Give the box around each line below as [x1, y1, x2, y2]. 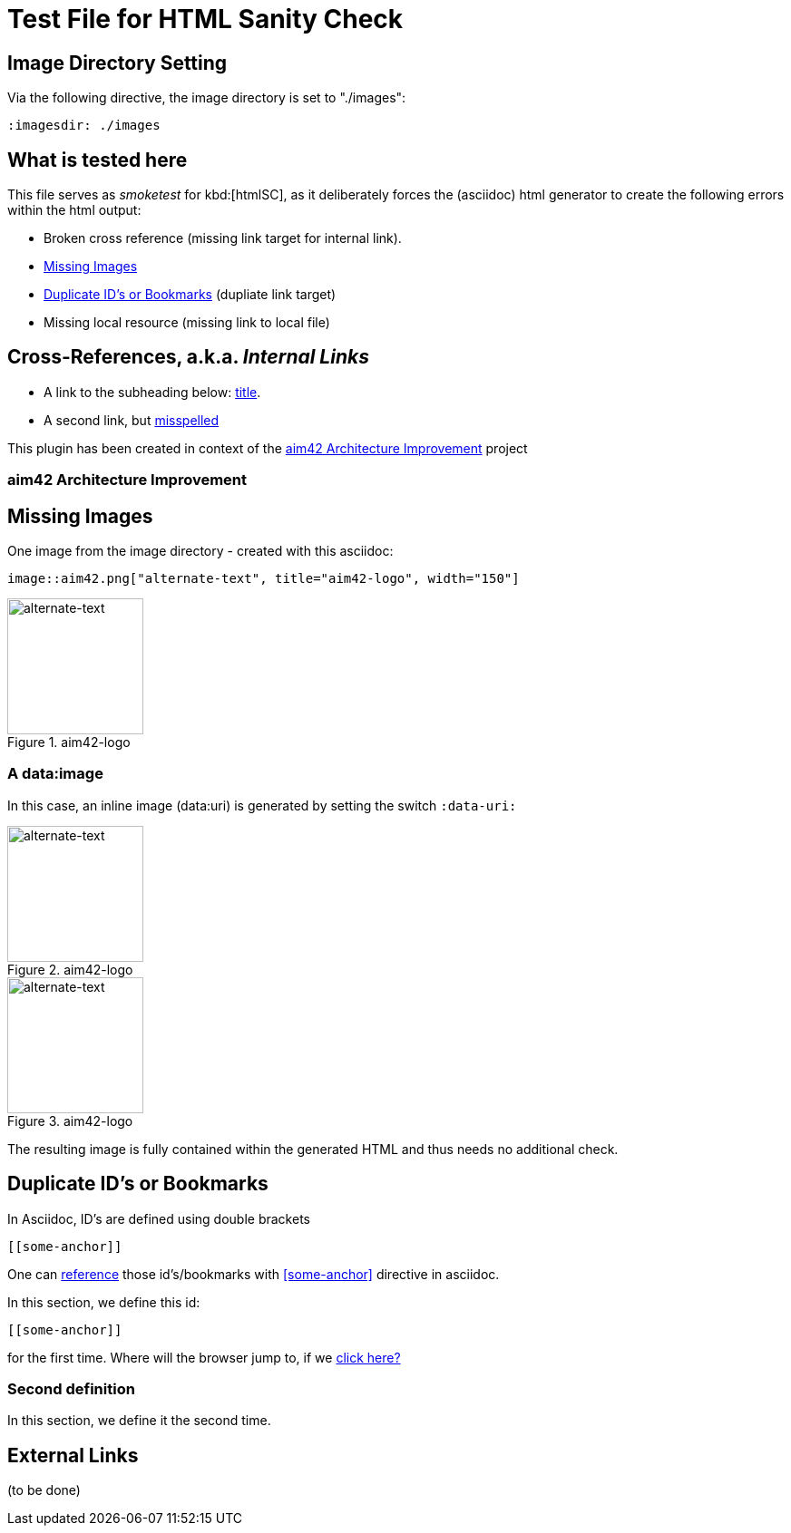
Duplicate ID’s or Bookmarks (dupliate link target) [44, 286, 337, 303]
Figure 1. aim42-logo [7, 734, 131, 751]
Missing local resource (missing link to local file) [44, 315, 330, 331]
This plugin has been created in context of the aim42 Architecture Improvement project [7, 440, 528, 456]
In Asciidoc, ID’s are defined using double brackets [7, 1210, 310, 1227]
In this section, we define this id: [7, 1294, 200, 1310]
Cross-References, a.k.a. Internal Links [7, 345, 369, 369]
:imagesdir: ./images [7, 118, 161, 133]
